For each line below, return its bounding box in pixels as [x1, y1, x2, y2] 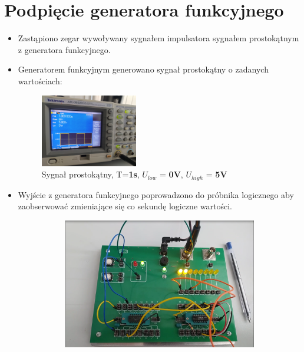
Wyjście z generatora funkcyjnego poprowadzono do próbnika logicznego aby [18, 188, 294, 200]
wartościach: [18, 74, 62, 87]
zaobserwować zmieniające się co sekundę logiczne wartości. [18, 200, 232, 212]
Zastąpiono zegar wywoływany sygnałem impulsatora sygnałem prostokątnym [18, 32, 299, 44]
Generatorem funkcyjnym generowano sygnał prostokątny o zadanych [18, 63, 269, 75]
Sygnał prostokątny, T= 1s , [41, 168, 140, 180]
